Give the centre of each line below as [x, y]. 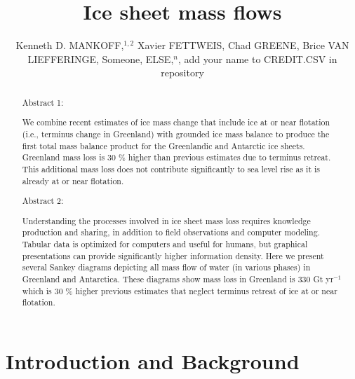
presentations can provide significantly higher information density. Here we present [173, 255]
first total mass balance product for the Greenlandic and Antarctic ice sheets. [163, 145]
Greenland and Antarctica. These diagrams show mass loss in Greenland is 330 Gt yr [178, 278]
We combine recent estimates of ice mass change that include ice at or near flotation [176, 122]
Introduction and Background [153, 360]
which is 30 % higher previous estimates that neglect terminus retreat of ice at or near [180, 290]
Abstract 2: [43, 201]
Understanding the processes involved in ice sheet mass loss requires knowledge [166, 220]
